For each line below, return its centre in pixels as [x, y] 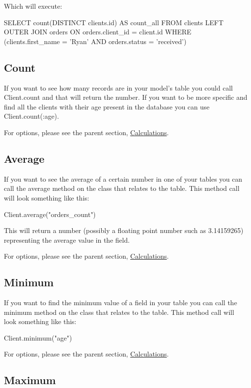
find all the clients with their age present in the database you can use [107, 106]
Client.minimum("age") [38, 337]
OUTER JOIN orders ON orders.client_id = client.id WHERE [98, 32]
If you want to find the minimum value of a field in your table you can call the [121, 303]
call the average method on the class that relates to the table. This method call [122, 188]
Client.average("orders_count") [50, 214]
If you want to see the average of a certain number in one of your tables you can [123, 178]
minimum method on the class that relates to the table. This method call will [119, 312]
